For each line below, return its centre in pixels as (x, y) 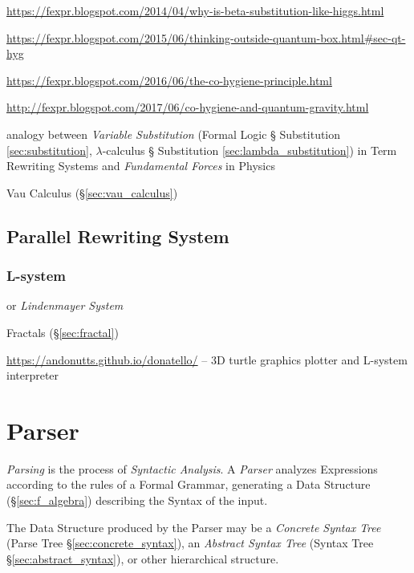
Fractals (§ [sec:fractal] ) (63, 332)
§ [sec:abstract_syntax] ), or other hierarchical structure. (143, 558)
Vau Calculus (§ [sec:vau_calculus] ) (92, 192)
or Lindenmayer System (65, 305)
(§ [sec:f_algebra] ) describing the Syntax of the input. (137, 500)
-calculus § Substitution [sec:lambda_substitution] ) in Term (250, 150)
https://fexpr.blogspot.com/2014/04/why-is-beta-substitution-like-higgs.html (195, 10)
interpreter (33, 375)
